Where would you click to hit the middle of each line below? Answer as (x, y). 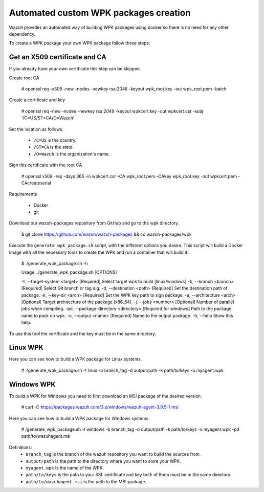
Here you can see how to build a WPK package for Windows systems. (79, 418)
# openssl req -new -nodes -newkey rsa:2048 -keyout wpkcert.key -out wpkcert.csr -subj (112, 111)
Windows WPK (32, 384)
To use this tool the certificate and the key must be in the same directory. (83, 334)
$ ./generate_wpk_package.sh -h (55, 264)
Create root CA (24, 78)
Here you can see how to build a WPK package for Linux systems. (75, 359)
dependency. (22, 34)
